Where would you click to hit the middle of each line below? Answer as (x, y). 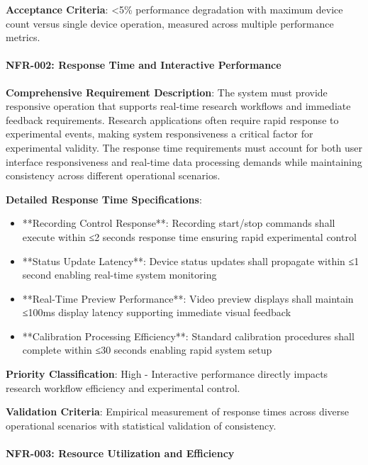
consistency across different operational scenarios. (113, 175)
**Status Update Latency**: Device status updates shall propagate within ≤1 (191, 260)
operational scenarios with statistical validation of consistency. (141, 425)
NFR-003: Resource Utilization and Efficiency (120, 453)
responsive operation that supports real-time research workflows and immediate (178, 106)
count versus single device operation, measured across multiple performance (170, 23)
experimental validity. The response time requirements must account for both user (184, 147)
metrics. (23, 37)
